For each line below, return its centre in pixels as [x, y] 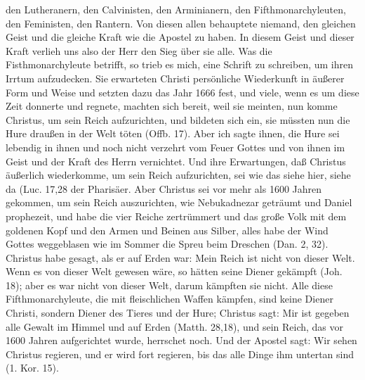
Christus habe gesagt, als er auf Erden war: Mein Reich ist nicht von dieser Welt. [180, 257]
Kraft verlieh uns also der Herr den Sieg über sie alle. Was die [139, 50]
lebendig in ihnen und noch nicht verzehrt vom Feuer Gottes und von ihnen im [175, 147]
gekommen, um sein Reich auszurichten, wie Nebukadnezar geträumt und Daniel [179, 202]
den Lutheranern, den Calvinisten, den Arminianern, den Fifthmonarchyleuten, [176, 9]
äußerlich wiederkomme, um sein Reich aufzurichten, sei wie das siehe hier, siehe [178, 175]
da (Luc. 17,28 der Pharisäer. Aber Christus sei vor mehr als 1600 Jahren [164, 188]
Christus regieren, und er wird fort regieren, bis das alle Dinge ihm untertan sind [180, 354]
